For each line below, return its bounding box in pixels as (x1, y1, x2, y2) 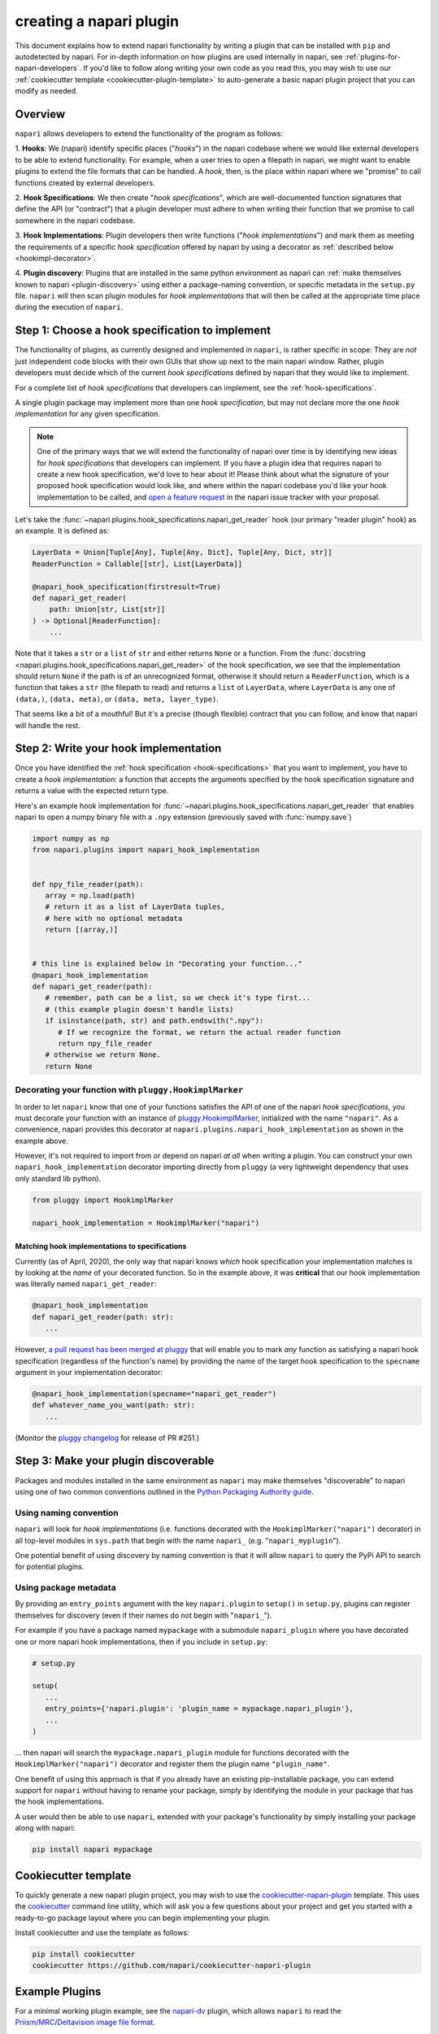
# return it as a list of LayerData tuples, (45, 902, 225, 911)
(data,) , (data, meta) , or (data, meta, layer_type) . (15, 694, 219, 704)
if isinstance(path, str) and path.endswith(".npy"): (45, 1016, 264, 1025)
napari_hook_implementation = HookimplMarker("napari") (32, 1218, 260, 1228)
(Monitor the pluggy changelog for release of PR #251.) (15, 1433, 200, 1443)
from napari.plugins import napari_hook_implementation (32, 845, 260, 854)
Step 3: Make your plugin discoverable (15, 1454, 215, 1468)
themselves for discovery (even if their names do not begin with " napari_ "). (15, 1610, 272, 1620)
